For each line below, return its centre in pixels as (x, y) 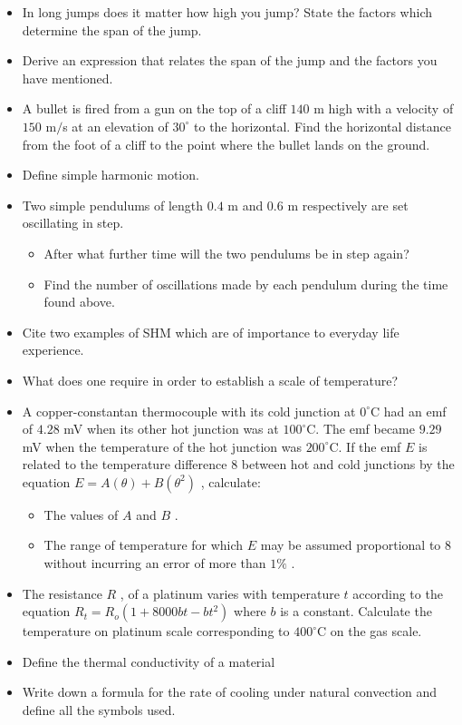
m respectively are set (348, 205)
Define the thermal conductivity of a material (149, 661)
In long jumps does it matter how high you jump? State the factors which (227, 12)
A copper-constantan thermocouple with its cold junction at (189, 411)
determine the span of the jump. (112, 29)
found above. (79, 302)
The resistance (62, 593)
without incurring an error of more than (155, 563)
